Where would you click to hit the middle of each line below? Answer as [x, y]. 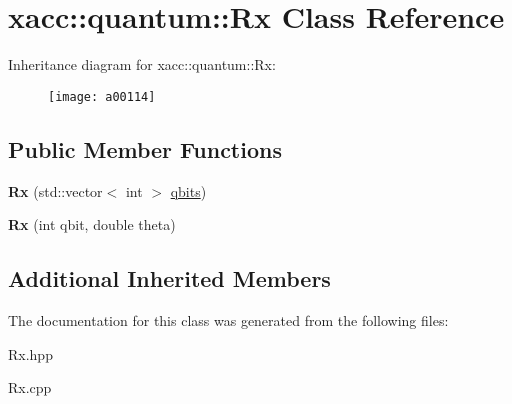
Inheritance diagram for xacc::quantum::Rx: [142, 64]
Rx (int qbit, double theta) [92, 224]
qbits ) [188, 190]
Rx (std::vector [55, 190]
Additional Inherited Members [169, 278]
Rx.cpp [30, 387]
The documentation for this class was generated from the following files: [228, 319]
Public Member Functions [145, 148]
